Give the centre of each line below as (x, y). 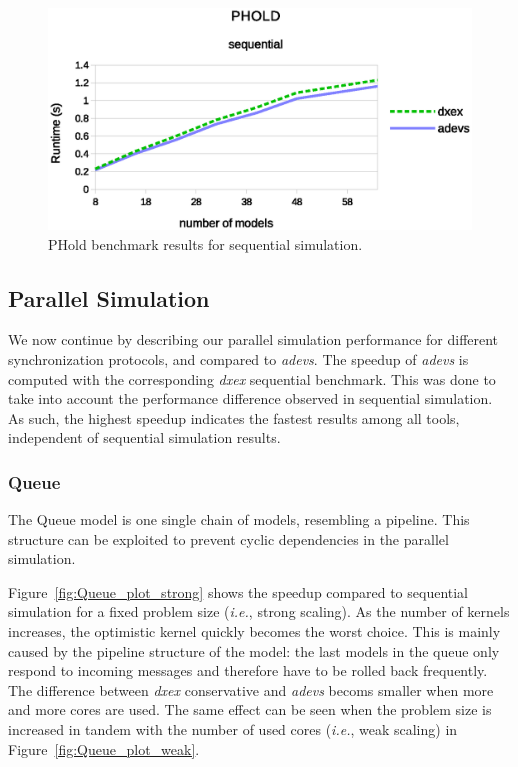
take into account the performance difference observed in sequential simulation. (250, 398)
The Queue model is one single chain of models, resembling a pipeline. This (239, 519)
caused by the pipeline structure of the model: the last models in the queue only (254, 650)
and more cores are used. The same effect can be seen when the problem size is (250, 709)
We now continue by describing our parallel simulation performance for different (253, 339)
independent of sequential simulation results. (144, 437)
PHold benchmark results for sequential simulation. (205, 243)
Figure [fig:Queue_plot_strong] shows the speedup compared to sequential (238, 591)
